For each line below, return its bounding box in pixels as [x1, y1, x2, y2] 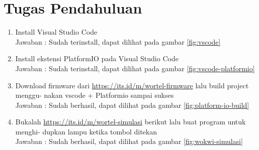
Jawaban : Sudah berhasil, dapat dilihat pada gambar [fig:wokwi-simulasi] [15, 136, 243, 146]
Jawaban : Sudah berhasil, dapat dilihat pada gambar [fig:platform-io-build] [15, 99, 249, 110]
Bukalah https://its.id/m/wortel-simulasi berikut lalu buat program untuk [15, 116, 246, 127]
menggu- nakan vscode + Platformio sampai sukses [15, 90, 174, 100]
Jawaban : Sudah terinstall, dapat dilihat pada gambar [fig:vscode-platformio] [15, 63, 255, 73]
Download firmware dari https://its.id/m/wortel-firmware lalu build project [15, 80, 249, 90]
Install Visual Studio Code [15, 27, 98, 37]
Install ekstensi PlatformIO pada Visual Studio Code [15, 53, 179, 64]
